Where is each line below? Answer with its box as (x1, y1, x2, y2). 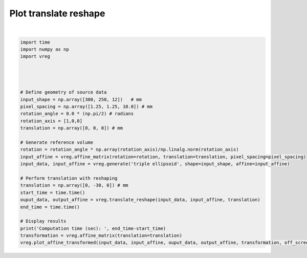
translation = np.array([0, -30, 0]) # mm (20, 182, 128, 188)
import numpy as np (20, 46, 69, 52)
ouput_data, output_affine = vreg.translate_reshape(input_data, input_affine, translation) (20, 197, 260, 203)
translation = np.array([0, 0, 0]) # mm (20, 125, 123, 131)
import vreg (20, 54, 51, 59)
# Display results (20, 218, 67, 224)
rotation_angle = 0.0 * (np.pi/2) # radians (20, 111, 134, 117)
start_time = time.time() (20, 189, 85, 196)
